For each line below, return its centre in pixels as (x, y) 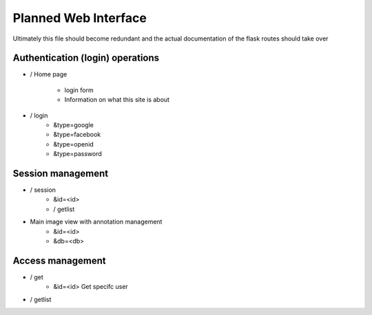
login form (79, 90)
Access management (59, 260)
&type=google (74, 125)
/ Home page (49, 74)
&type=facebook (77, 135)
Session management (61, 173)
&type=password (78, 154)
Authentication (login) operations (86, 58)
